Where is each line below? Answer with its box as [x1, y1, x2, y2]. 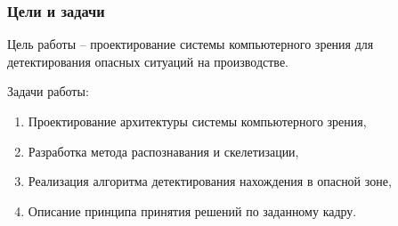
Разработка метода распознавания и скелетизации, [28, 141, 299, 160]
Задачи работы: [7, 82, 89, 101]
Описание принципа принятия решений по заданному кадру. [28, 201, 357, 220]
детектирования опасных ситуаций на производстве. [7, 52, 288, 70]
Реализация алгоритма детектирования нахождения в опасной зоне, [28, 172, 392, 190]
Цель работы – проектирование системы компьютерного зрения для [7, 35, 374, 53]
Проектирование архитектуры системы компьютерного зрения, [28, 112, 367, 130]
